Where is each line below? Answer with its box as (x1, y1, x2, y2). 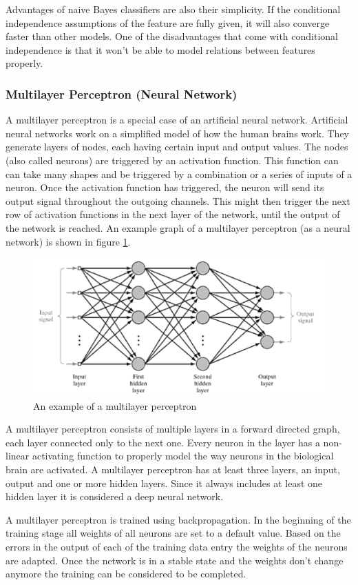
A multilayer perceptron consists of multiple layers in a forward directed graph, (6, 422, 340, 436)
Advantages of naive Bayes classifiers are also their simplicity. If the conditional (6, 2, 341, 16)
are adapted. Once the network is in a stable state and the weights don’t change (6, 553, 344, 567)
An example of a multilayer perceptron (33, 398, 197, 413)
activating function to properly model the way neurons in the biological (32, 448, 334, 463)
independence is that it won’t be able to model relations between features (6, 42, 315, 57)
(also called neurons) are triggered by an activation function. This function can (6, 152, 339, 167)
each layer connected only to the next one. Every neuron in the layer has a (6, 435, 320, 449)
